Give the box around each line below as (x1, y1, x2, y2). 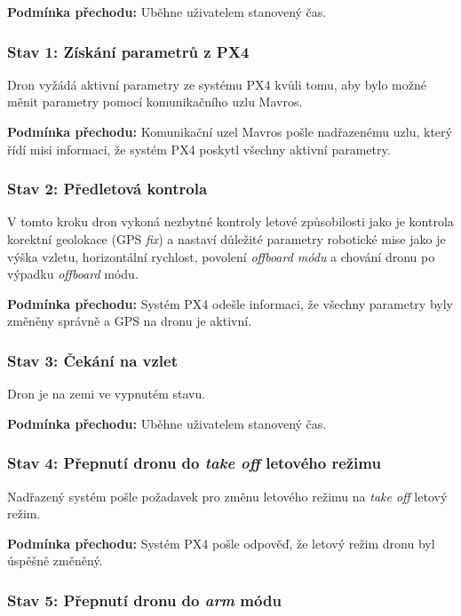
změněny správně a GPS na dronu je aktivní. (7, 312, 252, 330)
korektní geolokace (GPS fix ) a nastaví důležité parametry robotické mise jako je (7, 230, 446, 248)
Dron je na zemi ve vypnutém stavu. (7, 384, 206, 403)
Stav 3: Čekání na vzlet (7, 349, 179, 371)
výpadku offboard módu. (7, 265, 139, 283)
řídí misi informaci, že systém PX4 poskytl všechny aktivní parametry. (7, 139, 391, 158)
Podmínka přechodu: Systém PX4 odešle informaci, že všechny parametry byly (7, 294, 453, 312)
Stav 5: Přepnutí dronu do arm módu (7, 588, 282, 611)
